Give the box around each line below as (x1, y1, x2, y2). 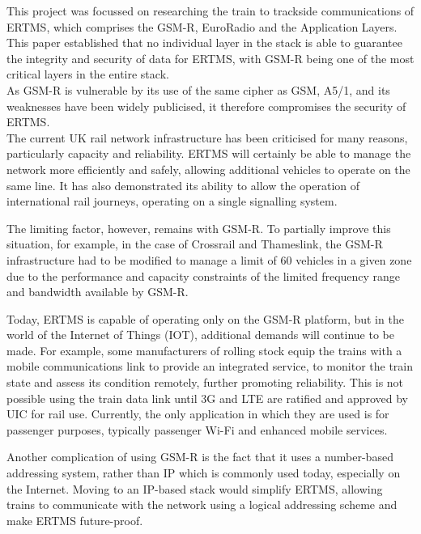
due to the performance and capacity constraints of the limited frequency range (6, 267, 401, 284)
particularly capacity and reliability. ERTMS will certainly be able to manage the (6, 145, 411, 162)
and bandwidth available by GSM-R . (6, 283, 189, 300)
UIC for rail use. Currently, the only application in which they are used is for (6, 405, 389, 422)
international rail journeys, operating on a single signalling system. (6, 193, 338, 210)
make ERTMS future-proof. (6, 511, 143, 528)
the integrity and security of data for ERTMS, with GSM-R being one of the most (6, 49, 415, 66)
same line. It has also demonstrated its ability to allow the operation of (6, 176, 360, 193)
